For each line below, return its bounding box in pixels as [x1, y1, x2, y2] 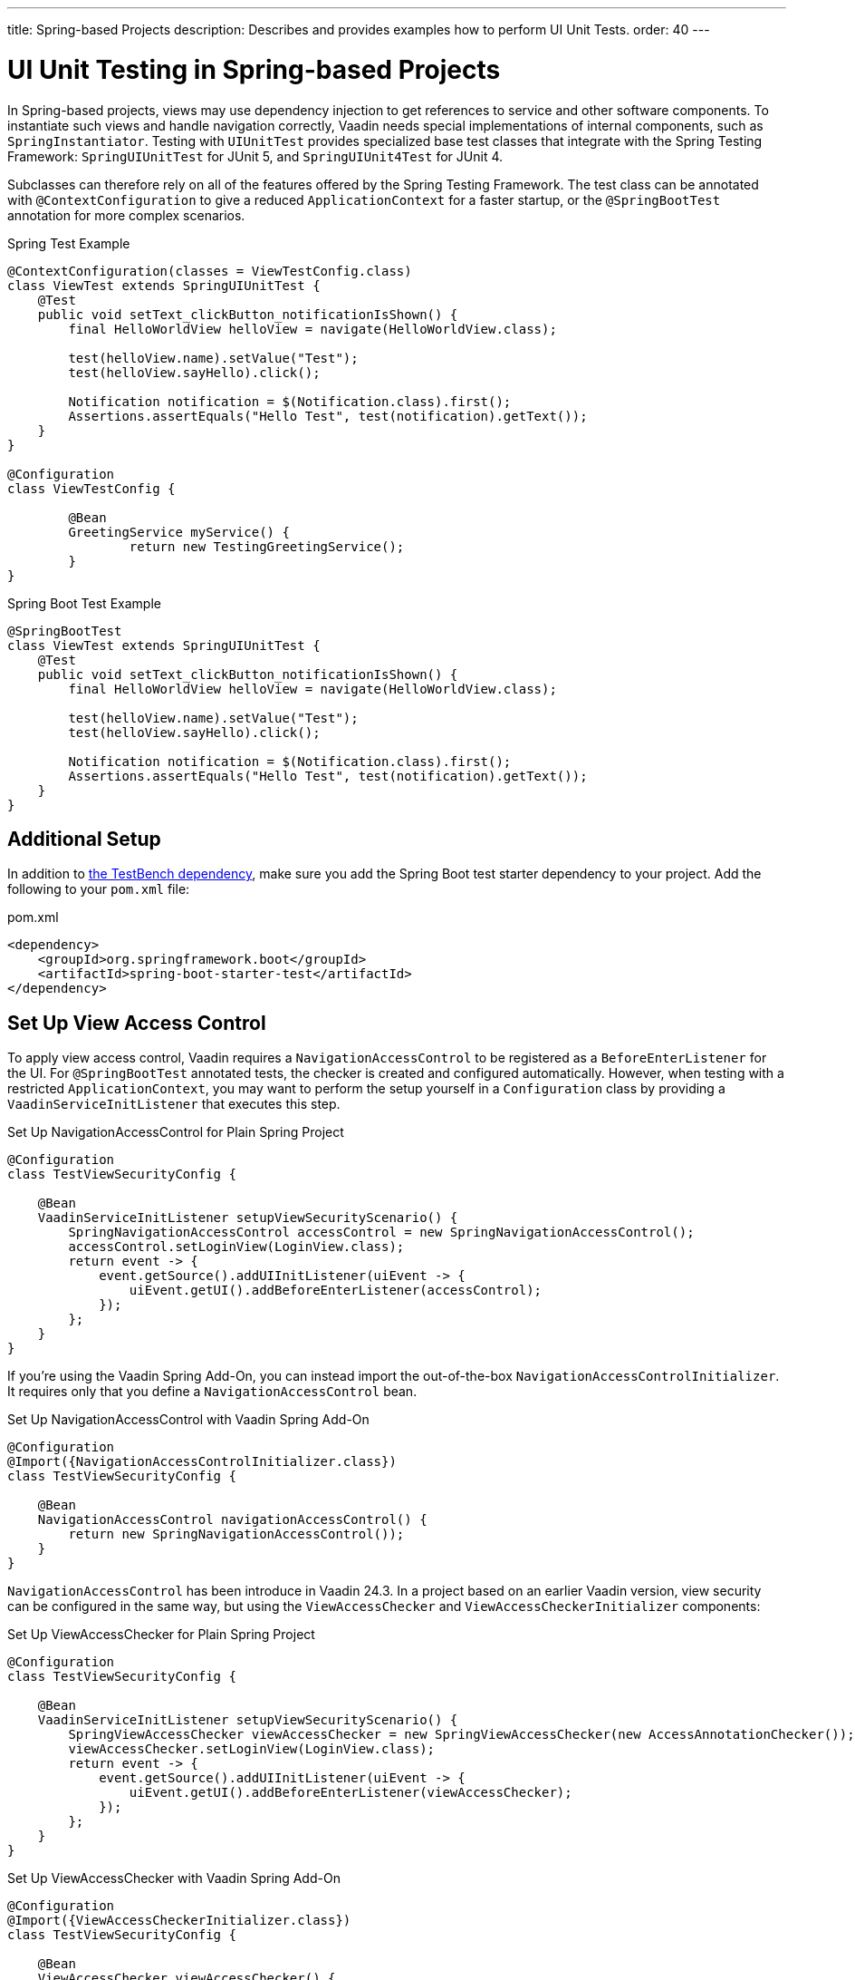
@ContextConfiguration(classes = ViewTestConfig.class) [7, 263, 412, 278]
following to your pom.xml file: [7, 881, 190, 898]
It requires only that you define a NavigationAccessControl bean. [7, 1383, 418, 1400]
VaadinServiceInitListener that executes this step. [7, 1096, 341, 1112]
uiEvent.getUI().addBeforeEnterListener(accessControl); [129, 1283, 543, 1298]
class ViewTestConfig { [7, 480, 176, 496]
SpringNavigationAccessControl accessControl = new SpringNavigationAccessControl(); [68, 1225, 695, 1240]
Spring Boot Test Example [7, 595, 161, 611]
